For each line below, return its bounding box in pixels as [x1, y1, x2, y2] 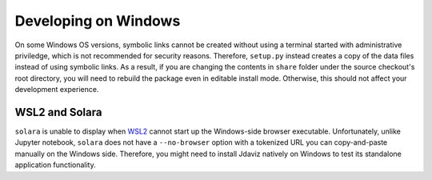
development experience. [14, 85, 99, 94]
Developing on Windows [14, 12, 181, 30]
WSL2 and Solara [14, 105, 102, 119]
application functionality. [14, 160, 96, 170]
